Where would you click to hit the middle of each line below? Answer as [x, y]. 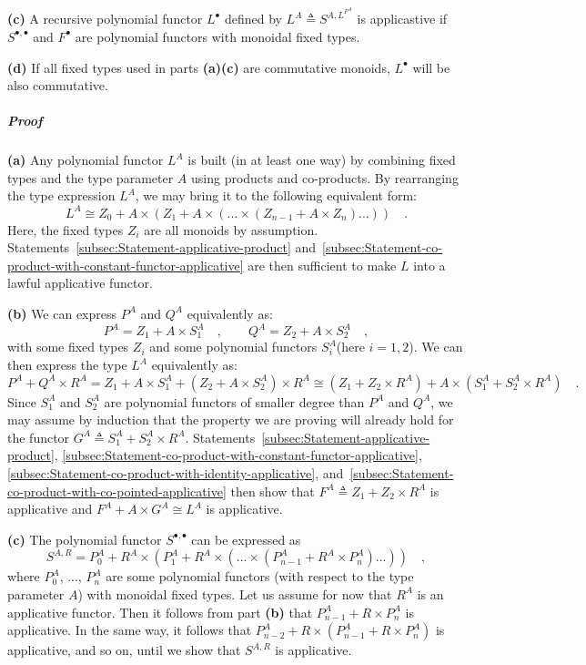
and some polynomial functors [233, 347]
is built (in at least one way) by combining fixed [322, 160]
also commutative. [58, 85]
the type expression [61, 195]
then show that [273, 491]
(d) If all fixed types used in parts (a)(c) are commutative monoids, [199, 67]
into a [429, 265]
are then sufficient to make [322, 265]
